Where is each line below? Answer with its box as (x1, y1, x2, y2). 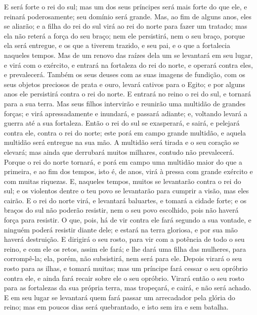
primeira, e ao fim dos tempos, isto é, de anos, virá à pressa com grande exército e (4, 166, 253, 177)
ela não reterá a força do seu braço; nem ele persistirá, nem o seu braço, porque (4, 30, 245, 41)
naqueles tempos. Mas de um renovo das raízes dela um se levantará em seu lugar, (4, 49, 253, 60)
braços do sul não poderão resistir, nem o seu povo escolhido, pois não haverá (4, 205, 239, 215)
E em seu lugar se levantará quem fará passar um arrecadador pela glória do (4, 292, 235, 302)
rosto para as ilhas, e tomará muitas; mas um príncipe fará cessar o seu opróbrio (4, 263, 248, 273)
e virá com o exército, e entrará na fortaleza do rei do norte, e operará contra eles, (4, 59, 253, 70)
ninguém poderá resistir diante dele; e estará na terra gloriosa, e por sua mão (4, 224, 238, 234)
